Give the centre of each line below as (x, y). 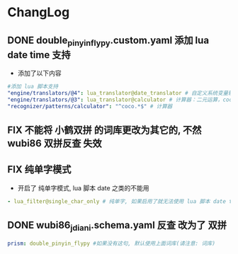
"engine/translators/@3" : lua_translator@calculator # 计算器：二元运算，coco (121, 100)
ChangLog (39, 12)
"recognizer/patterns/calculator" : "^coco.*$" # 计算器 (90, 106)
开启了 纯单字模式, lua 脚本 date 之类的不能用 (84, 187)
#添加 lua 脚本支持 (33, 87)
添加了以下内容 (39, 73)
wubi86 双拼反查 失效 (55, 143)
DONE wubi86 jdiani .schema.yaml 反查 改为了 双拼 (117, 226)
